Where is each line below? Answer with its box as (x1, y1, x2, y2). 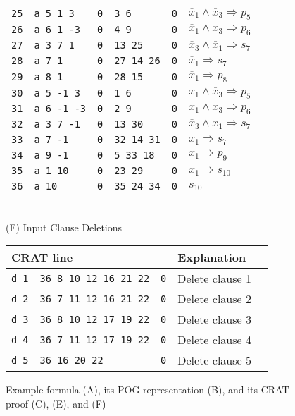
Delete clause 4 (177, 331, 251, 348)
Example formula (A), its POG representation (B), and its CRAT (6, 382, 289, 397)
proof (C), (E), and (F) (6, 396, 106, 410)
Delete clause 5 (177, 352, 251, 369)
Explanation (177, 249, 246, 266)
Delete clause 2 (177, 290, 251, 307)
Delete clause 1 (177, 270, 251, 287)
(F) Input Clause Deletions (6, 219, 123, 234)
